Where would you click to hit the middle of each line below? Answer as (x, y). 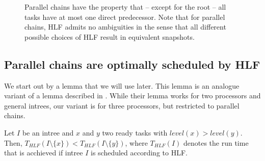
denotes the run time (216, 142)
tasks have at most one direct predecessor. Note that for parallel (125, 17)
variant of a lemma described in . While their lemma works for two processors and (132, 96)
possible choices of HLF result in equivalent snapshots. (110, 36)
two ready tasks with (135, 132)
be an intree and (48, 132)
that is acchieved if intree (44, 153)
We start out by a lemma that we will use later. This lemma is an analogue (122, 85)
